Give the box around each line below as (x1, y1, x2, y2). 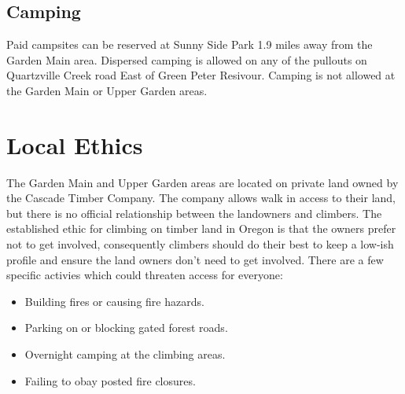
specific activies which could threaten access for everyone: (6, 267, 283, 283)
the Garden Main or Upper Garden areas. (6, 82, 208, 98)
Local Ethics (6, 128, 143, 160)
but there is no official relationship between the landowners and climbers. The (6, 204, 382, 221)
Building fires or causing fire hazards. (24, 293, 204, 309)
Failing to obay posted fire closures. (24, 372, 196, 388)
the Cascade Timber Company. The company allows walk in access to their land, (6, 190, 396, 206)
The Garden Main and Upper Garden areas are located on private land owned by (6, 174, 399, 190)
